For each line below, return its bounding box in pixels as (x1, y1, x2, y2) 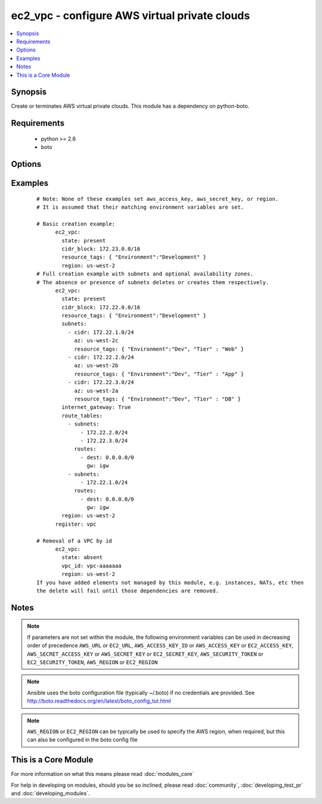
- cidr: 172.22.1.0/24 (67, 328, 134, 336)
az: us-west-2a (74, 387, 119, 394)
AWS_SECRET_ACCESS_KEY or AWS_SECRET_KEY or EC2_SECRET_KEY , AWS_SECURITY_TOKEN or (27, 650, 264, 657)
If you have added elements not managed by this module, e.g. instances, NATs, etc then (36, 579, 304, 586)
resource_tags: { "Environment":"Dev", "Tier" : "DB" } (74, 396, 241, 402)
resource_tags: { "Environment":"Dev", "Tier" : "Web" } (74, 346, 244, 352)
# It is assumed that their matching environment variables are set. (36, 204, 244, 211)
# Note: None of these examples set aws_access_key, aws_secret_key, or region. (36, 195, 279, 202)
